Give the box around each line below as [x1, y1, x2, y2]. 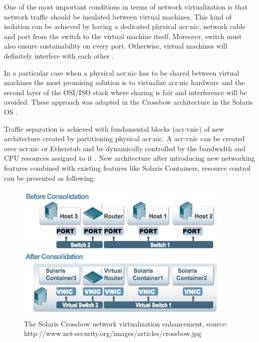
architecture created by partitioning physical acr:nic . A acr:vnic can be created [4, 133, 245, 144]
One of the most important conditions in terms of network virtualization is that [4, 2, 248, 12]
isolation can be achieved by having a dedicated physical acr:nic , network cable [4, 21, 246, 32]
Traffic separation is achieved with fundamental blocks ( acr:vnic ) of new [4, 123, 224, 134]
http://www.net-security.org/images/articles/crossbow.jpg [24, 328, 202, 338]
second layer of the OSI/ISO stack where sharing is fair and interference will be [4, 87, 247, 97]
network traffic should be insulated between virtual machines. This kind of [4, 11, 232, 22]
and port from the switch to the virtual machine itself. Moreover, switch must [4, 31, 242, 41]
